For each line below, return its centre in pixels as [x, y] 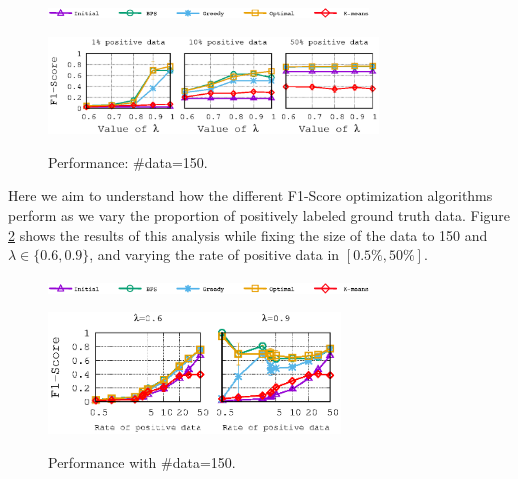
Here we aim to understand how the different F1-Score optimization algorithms [250, 195]
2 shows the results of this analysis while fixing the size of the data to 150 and [248, 234]
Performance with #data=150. [142, 461]
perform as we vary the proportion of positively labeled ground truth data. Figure [259, 214]
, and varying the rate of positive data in [214, 254]
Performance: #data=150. [128, 161]
